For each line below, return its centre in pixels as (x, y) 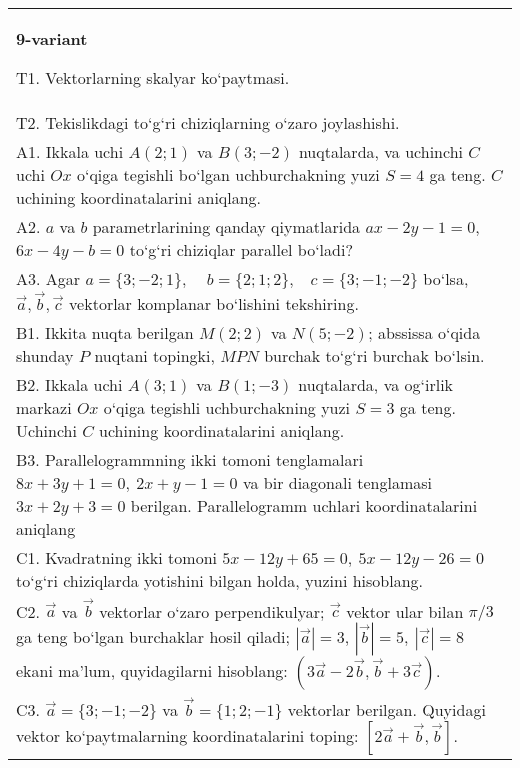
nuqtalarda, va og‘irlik (376, 384)
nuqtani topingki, (154, 355)
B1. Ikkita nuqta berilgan (105, 332)
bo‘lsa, (446, 278)
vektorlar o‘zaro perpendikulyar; (212, 611)
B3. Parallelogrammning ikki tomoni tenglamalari (190, 459)
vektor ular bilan (405, 611)
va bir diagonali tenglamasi (337, 482)
